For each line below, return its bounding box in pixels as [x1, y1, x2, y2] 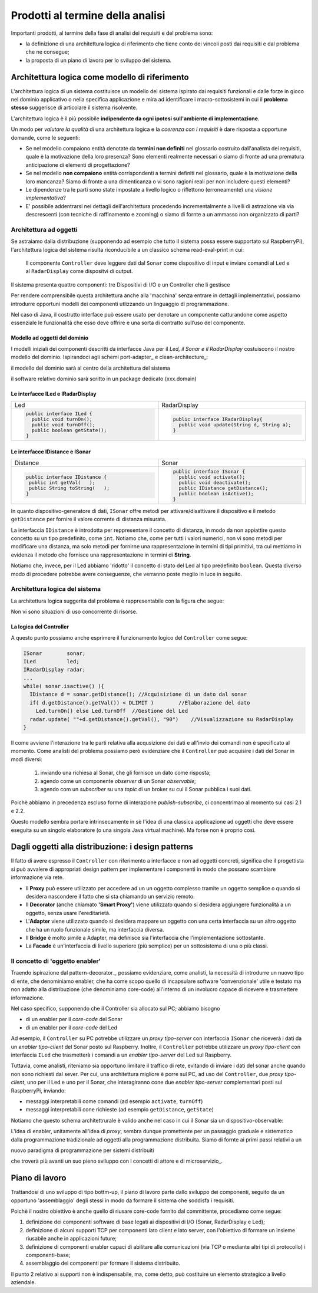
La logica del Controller [11, 623, 69, 630]
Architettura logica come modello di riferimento [11, 72, 189, 82]
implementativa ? [25, 195, 66, 202]
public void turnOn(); [31, 416, 92, 423]
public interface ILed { [25, 410, 92, 417]
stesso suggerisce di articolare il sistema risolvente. [11, 104, 138, 111]
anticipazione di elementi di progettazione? [25, 161, 131, 168]
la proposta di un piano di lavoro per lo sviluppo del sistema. [25, 57, 172, 64]
